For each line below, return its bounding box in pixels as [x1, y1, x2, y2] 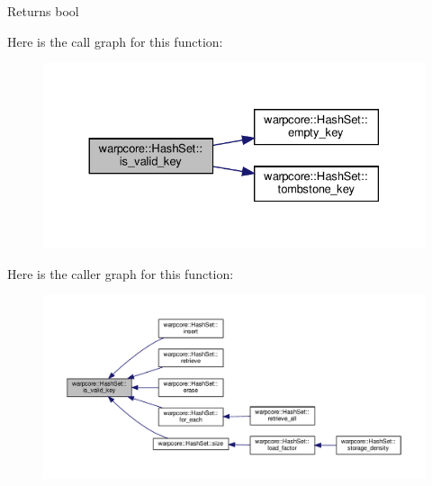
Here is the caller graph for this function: [7, 264, 234, 283]
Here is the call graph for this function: [7, 31, 223, 50]
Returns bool [7, 2, 79, 20]
